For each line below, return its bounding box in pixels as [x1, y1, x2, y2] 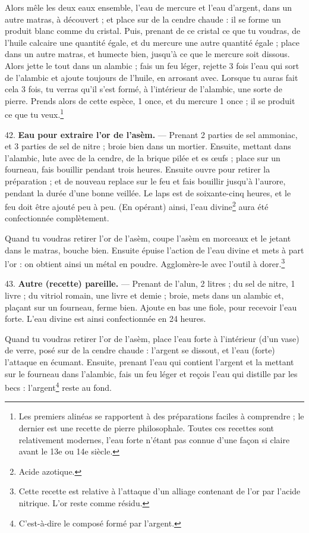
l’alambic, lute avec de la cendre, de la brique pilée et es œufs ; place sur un [5, 151, 280, 164]
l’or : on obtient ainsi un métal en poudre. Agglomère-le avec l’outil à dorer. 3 [5, 256, 285, 269]
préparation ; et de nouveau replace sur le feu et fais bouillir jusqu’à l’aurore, [5, 174, 286, 187]
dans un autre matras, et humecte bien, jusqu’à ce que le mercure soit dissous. [5, 48, 290, 60]
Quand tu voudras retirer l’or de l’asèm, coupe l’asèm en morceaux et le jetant [5, 232, 291, 244]
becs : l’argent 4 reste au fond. [5, 380, 112, 393]
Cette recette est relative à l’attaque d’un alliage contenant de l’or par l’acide [18, 485, 301, 497]
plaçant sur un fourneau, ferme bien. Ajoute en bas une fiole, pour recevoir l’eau [5, 300, 297, 313]
